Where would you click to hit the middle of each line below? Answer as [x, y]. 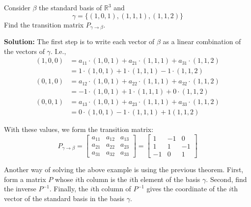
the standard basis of [70, 7]
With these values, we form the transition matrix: [79, 129]
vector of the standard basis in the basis [64, 198]
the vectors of [24, 51]
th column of [112, 189]
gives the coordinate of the [187, 189]
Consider [17, 7]
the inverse [20, 189]
